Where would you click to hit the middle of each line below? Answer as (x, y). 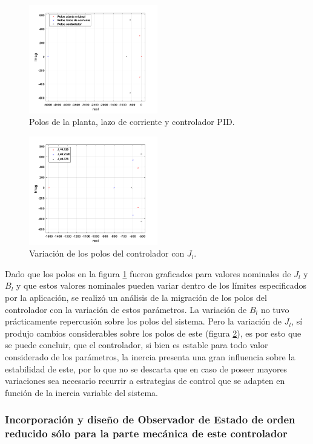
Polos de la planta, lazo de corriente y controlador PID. (132, 122)
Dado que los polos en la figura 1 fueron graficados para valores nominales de (148, 273)
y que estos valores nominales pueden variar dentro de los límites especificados (162, 285)
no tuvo (275, 309)
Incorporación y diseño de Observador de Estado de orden (150, 419)
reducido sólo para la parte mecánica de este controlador (146, 433)
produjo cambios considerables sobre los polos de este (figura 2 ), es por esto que (153, 333)
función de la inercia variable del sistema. (82, 392)
